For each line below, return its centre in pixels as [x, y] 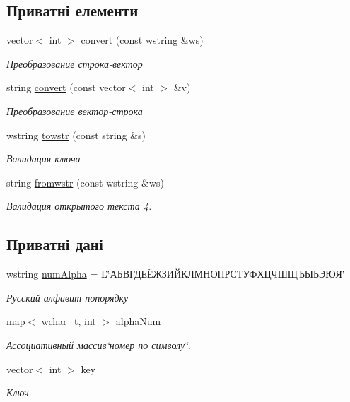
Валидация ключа [43, 159]
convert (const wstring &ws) [142, 40]
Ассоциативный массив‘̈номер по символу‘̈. [99, 344]
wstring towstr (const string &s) [76, 135]
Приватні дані [55, 244]
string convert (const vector [66, 87]
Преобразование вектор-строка [75, 111]
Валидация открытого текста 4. [79, 206]
